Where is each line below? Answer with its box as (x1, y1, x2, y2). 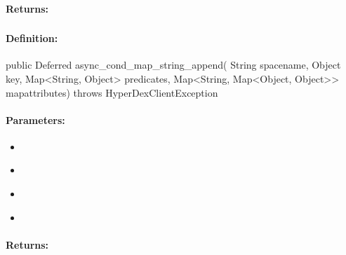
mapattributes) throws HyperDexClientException (6, 85, 218, 99)
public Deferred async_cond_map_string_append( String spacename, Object (6, 57, 341, 72)
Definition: (6, 31, 58, 46)
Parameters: (6, 112, 65, 127)
